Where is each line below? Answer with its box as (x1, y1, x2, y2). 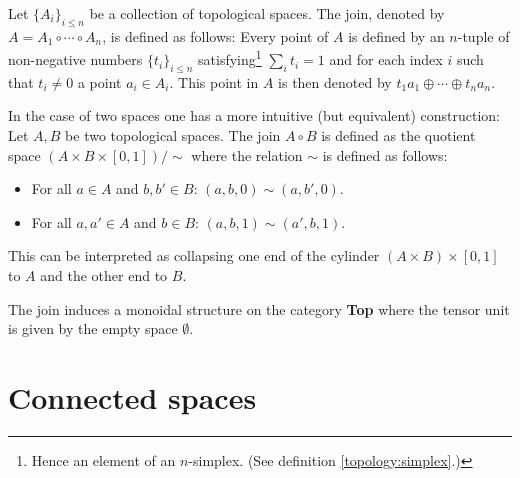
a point (77, 71, 122, 92)
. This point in (169, 71, 259, 92)
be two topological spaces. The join (65, 125, 281, 146)
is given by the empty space (8, 318, 178, 339)
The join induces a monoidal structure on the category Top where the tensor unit (8, 298, 510, 319)
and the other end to (40, 265, 168, 285)
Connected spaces (8, 376, 257, 417)
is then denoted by (278, 71, 392, 92)
